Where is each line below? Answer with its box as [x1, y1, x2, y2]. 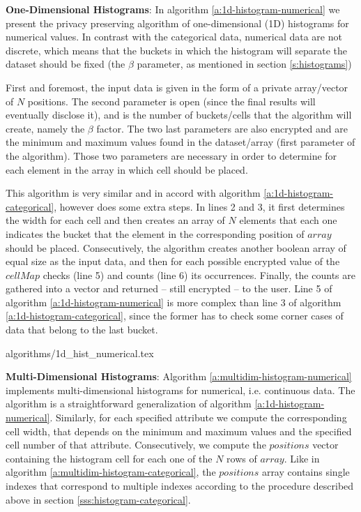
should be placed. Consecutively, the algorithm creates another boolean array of [6, 240, 346, 255]
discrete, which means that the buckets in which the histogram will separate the [6, 43, 348, 57]
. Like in [284, 451, 320, 465]
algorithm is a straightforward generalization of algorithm [6, 396, 252, 411]
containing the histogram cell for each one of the [6, 451, 213, 465]
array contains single [261, 465, 350, 479]
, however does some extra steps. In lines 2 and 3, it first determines [54, 199, 345, 213]
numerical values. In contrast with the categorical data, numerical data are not [6, 29, 342, 44]
